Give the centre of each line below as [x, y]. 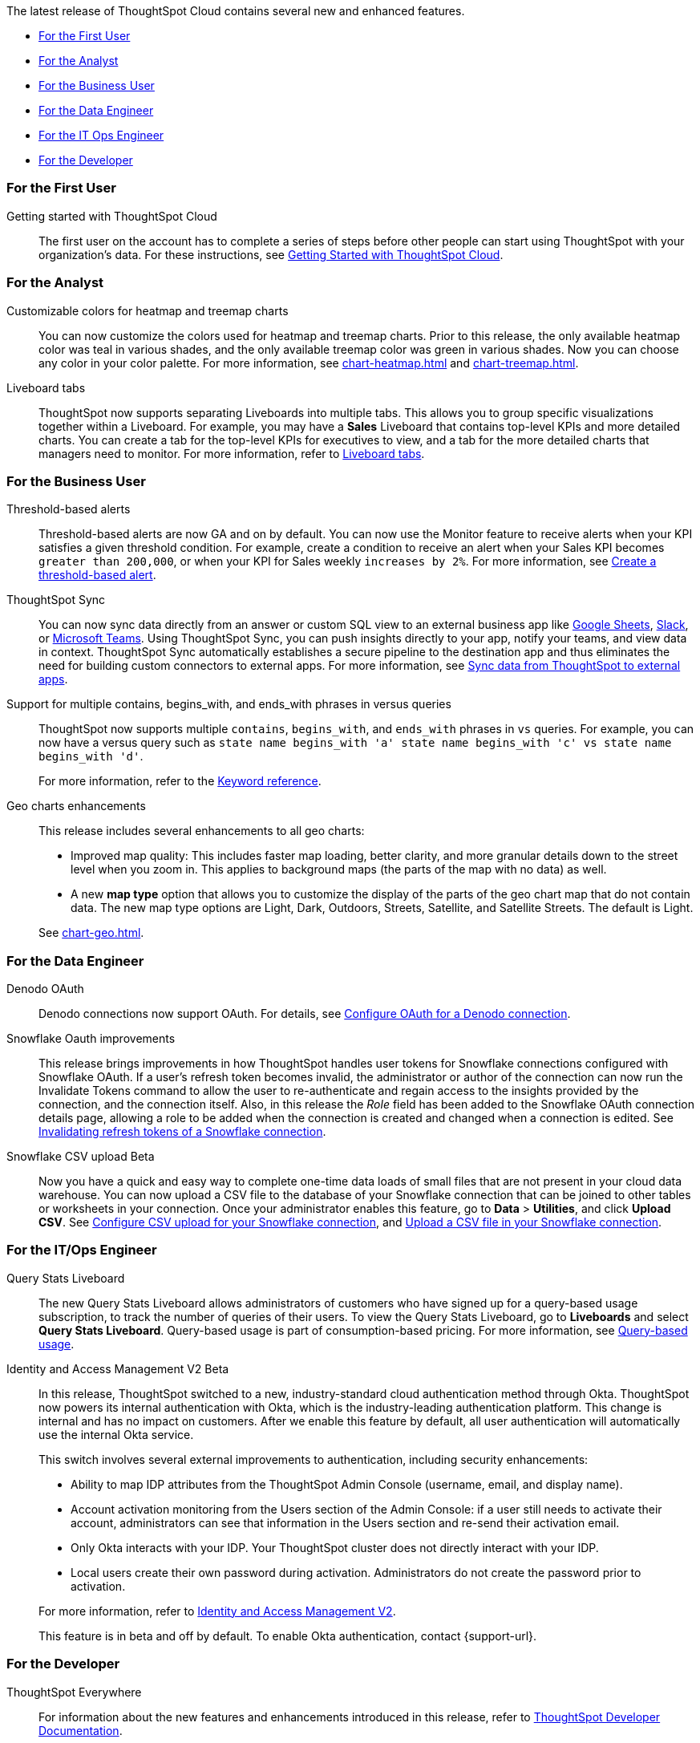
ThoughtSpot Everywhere [74, 1692]
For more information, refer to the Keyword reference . [180, 781]
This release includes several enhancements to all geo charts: [202, 831]
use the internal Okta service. [116, 1434]
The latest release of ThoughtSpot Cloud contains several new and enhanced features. [236, 11]
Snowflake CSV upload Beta [81, 1156]
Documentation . [81, 1730]
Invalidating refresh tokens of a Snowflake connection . [182, 1131]
